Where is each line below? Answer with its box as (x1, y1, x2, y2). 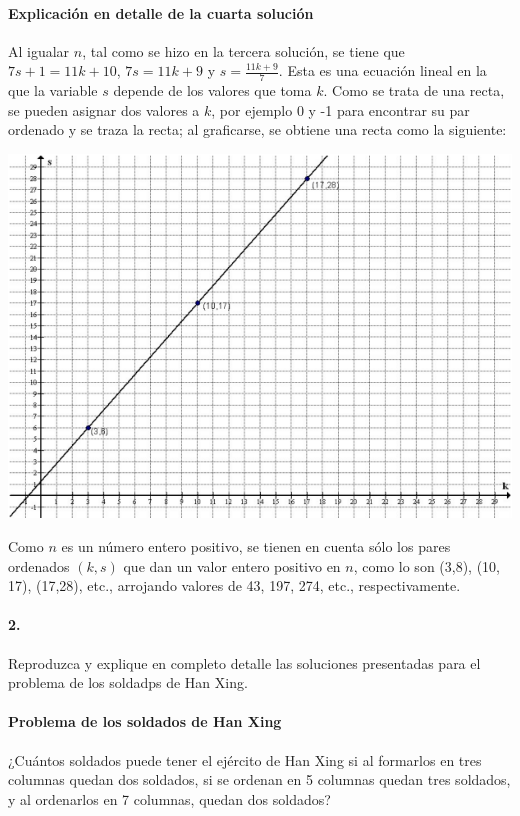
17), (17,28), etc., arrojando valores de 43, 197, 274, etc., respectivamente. (8, 575, 461, 596)
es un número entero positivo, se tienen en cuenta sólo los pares (61, 536, 451, 557)
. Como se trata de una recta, (323, 80, 505, 101)
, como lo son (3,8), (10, (353, 555, 501, 576)
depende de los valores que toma (113, 80, 312, 101)
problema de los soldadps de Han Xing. (8, 672, 248, 693)
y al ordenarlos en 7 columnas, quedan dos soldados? (8, 788, 331, 809)
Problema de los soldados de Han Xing (8, 711, 282, 732)
